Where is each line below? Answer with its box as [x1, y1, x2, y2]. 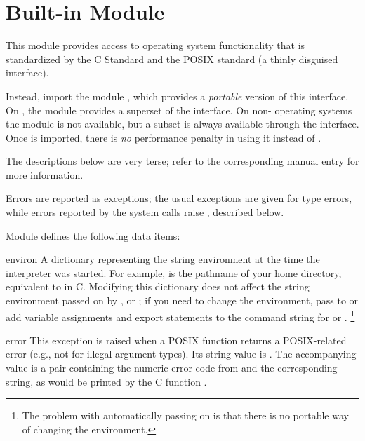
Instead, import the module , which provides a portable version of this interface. [6, 88, 349, 103]
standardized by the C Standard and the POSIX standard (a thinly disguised [6, 51, 338, 66]
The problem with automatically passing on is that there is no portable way [22, 408, 349, 423]
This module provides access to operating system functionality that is [6, 38, 305, 53]
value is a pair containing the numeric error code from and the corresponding [6, 360, 338, 375]
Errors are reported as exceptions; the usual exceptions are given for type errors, [6, 191, 352, 205]
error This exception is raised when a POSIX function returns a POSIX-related [6, 332, 347, 347]
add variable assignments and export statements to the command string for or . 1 [6, 307, 355, 324]
